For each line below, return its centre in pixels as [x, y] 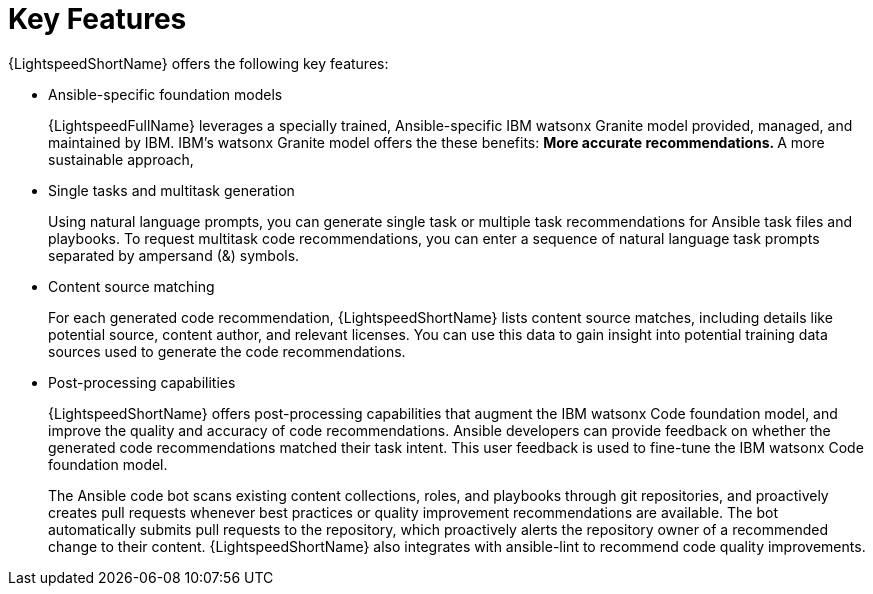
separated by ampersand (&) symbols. [174, 255]
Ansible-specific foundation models [165, 94]
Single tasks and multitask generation [171, 190]
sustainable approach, [121, 159]
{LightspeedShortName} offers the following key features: [198, 63]
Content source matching [131, 286]
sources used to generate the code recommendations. [227, 351]
